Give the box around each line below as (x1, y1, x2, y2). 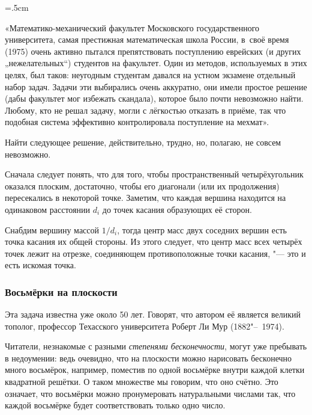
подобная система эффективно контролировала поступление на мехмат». (5, 115, 269, 128)
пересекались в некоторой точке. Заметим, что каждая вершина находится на (5, 191, 286, 204)
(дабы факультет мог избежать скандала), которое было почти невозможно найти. (5, 92, 304, 105)
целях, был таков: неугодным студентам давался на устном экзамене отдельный (5, 68, 296, 81)
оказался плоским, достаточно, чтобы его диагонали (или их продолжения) (5, 179, 280, 192)
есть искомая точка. (5, 259, 76, 271)
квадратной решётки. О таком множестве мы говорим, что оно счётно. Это (5, 375, 278, 388)
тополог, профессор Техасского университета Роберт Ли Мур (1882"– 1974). (5, 319, 284, 332)
